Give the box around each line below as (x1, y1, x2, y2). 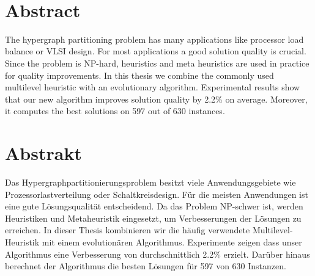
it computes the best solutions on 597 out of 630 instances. (5, 104, 225, 117)
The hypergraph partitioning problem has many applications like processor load (5, 32, 304, 45)
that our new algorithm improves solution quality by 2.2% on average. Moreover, (5, 92, 308, 105)
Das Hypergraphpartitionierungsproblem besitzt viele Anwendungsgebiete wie (5, 176, 296, 188)
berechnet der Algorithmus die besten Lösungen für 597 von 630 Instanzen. (5, 260, 286, 272)
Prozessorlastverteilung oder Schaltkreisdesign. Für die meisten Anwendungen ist (5, 187, 308, 200)
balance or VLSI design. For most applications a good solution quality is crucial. (5, 45, 306, 57)
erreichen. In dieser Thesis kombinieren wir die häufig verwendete (5, 223, 250, 236)
